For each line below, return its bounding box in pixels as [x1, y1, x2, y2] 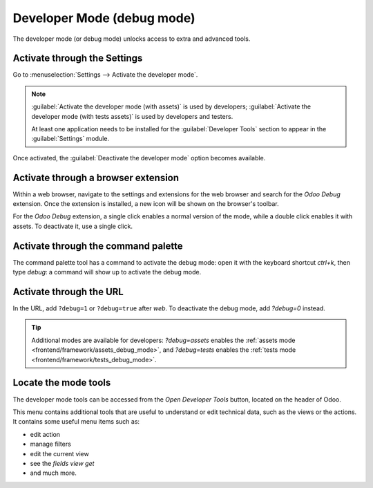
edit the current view [30, 449, 89, 458]
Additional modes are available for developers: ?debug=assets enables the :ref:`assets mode [31, 336, 296, 344]
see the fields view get [30, 459, 95, 467]
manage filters [30, 440, 72, 449]
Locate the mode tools [12, 377, 111, 388]
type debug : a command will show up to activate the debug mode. [12, 268, 202, 276]
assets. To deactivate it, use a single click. [12, 222, 133, 230]
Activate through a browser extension [12, 171, 180, 183]
